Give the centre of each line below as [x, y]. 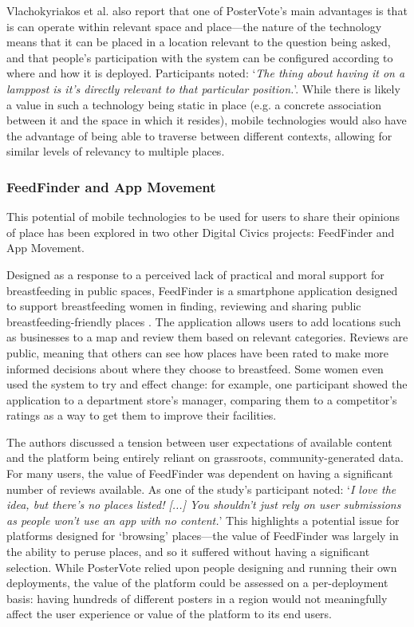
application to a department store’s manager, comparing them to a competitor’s [202, 399]
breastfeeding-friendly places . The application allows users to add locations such [204, 321]
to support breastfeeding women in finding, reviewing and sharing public [184, 306]
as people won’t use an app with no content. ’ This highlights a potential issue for [203, 520]
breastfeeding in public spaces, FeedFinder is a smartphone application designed [202, 290]
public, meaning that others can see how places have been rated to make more [198, 352]
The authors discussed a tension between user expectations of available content [199, 442]
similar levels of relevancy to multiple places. [116, 151]
